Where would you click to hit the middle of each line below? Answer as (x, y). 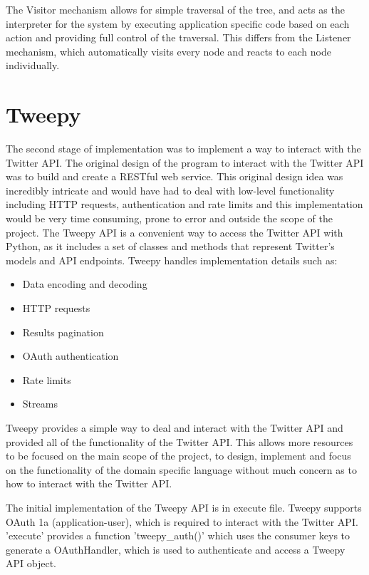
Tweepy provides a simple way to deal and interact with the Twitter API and (175, 428)
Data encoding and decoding (85, 284)
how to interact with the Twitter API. (89, 483)
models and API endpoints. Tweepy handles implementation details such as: (172, 260)
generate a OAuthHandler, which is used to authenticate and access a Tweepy (176, 549)
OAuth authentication (71, 356)
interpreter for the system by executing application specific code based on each (178, 23)
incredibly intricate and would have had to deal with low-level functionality (170, 190)
